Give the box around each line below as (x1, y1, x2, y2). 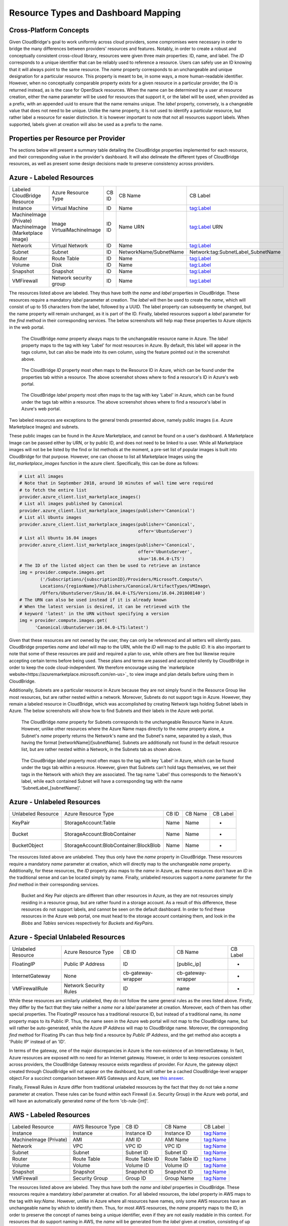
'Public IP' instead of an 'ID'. (9, 1039, 66, 1045)
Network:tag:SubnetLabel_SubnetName (189, 249, 281, 255)
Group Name (165, 1175, 194, 1182)
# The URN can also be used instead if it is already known (19, 597, 167, 603)
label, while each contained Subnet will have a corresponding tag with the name (21, 778, 183, 784)
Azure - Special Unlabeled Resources (9, 933, 125, 941)
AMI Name (165, 1136, 189, 1143)
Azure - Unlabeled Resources (9, 798, 101, 806)
